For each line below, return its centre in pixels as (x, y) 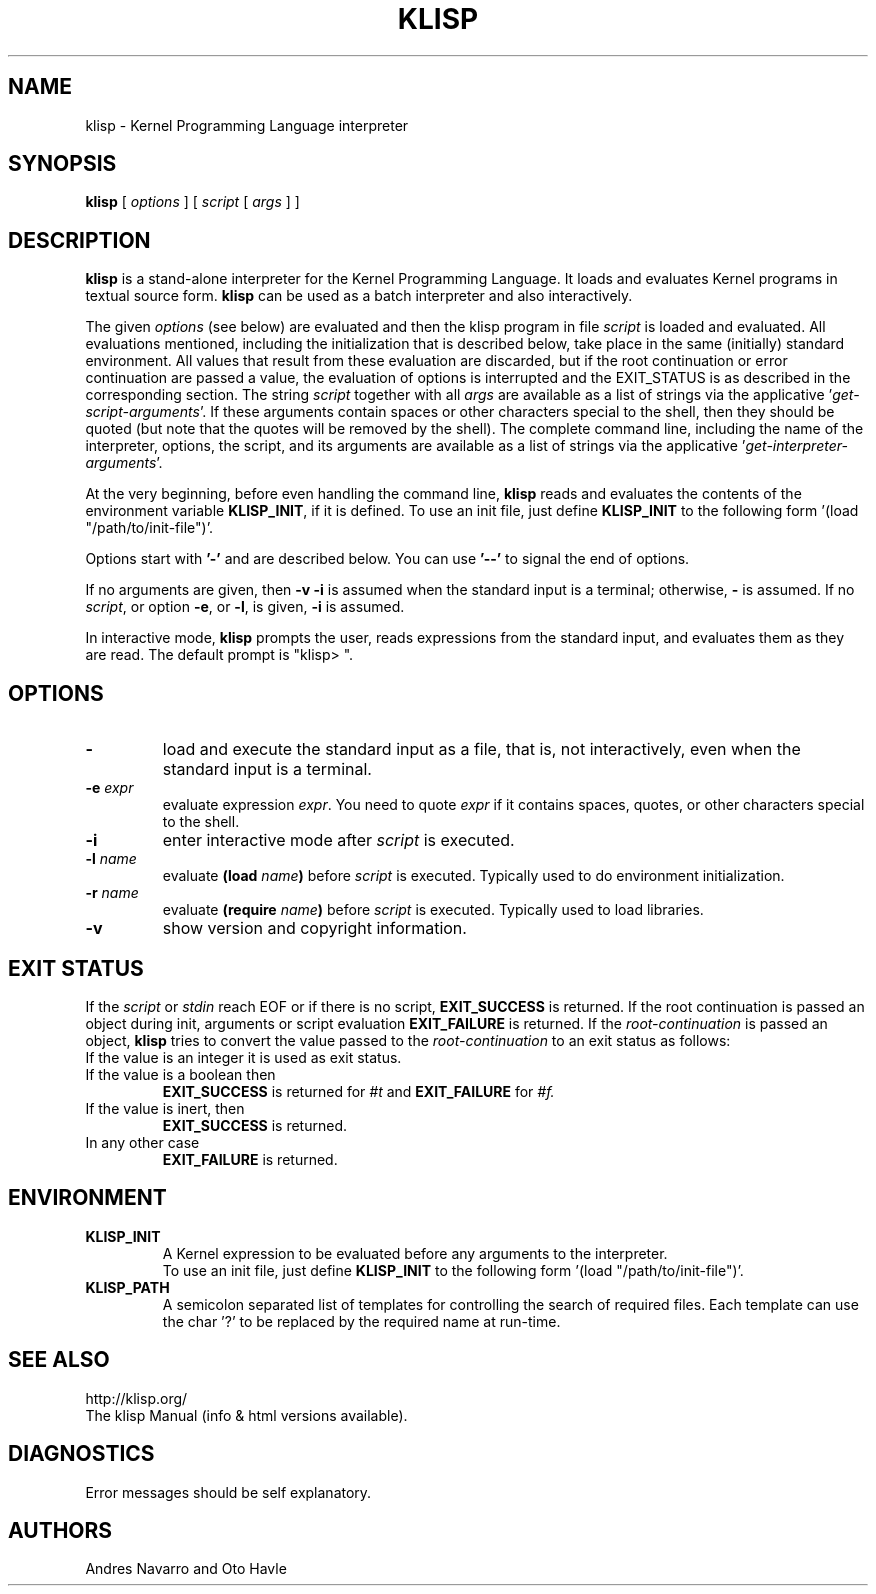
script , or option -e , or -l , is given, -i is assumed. (245, 607)
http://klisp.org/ (136, 1398)
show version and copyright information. (314, 928)
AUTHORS (60, 1530)
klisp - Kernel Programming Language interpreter (247, 125)
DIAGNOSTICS (81, 1454)
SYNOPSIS (62, 164)
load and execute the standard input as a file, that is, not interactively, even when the (481, 749)
